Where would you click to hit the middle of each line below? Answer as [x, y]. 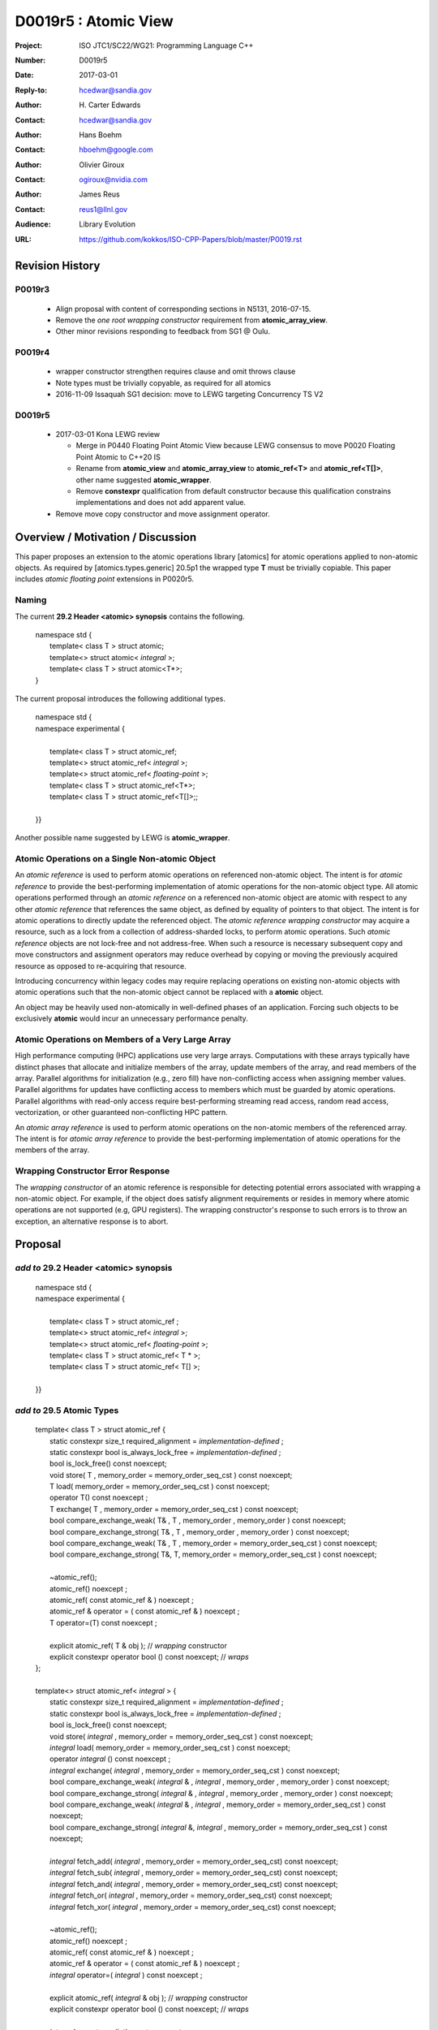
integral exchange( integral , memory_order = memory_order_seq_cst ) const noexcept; [195, 1770]
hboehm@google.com [116, 149]
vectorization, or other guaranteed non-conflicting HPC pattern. [122, 1112]
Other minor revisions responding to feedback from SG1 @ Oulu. [163, 331]
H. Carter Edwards [110, 105]
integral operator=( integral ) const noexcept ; [126, 1975]
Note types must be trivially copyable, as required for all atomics [163, 382]
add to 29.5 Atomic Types [67, 1410]
